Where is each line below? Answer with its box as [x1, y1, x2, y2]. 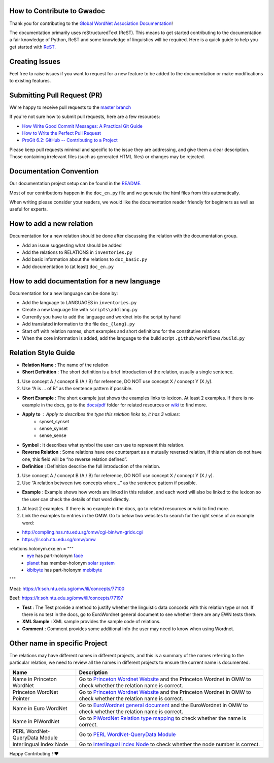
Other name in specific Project [9, 639, 108, 648]
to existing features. [9, 77, 51, 83]
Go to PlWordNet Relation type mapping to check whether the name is [79, 715, 247, 722]
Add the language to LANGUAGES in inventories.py [22, 300, 137, 306]
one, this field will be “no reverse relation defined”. [22, 456, 128, 462]
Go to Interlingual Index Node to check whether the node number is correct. [79, 741, 260, 748]
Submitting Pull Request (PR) [9, 91, 102, 99]
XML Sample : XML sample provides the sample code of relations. [22, 619, 161, 625]
